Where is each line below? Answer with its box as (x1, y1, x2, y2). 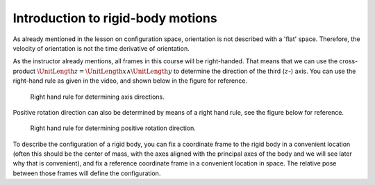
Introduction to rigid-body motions (12, 10, 218, 26)
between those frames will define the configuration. (12, 169, 161, 177)
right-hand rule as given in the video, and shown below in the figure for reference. (12, 77, 248, 85)
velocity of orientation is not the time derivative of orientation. (12, 44, 190, 52)
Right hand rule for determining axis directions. (30, 92, 165, 101)
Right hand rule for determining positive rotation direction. (30, 124, 196, 132)
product (12, 67, 36, 75)
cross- (339, 57, 358, 65)
